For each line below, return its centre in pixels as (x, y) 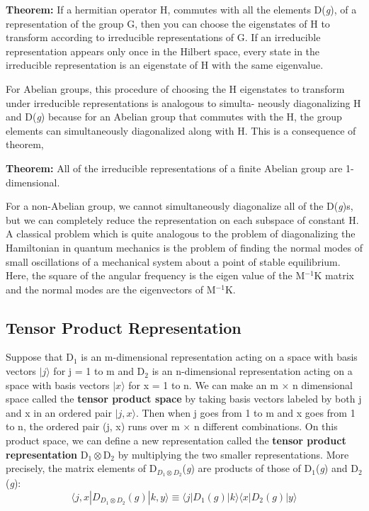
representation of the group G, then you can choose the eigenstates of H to (168, 23)
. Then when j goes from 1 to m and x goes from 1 (245, 412)
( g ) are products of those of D (247, 468)
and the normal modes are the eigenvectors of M (111, 289)
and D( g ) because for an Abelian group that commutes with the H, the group (174, 117)
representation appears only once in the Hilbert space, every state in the (163, 51)
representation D (47, 454)
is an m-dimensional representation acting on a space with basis (219, 357)
